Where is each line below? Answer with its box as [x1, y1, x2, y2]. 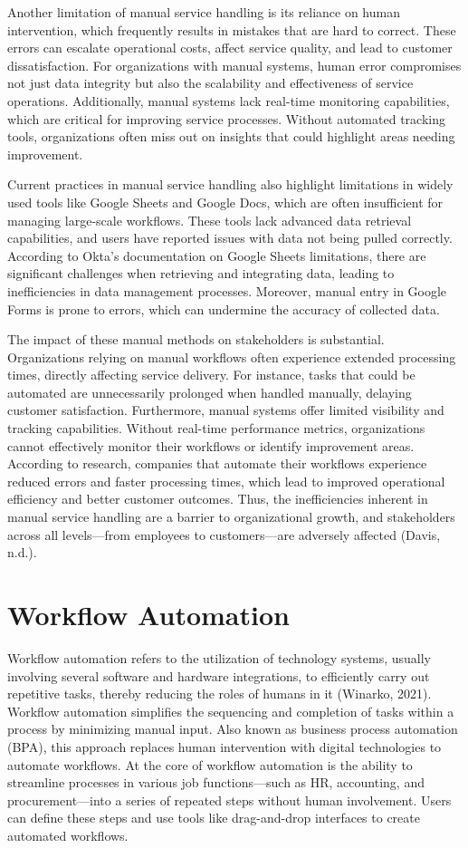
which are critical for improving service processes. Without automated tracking [7, 109, 445, 128]
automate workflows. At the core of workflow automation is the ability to [7, 755, 413, 774]
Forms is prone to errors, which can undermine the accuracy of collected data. [7, 299, 440, 318]
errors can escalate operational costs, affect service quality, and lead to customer [7, 38, 453, 57]
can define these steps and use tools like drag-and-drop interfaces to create [7, 808, 420, 827]
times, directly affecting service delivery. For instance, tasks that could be [7, 365, 415, 384]
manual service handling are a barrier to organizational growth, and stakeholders [7, 507, 455, 526]
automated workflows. [7, 825, 129, 844]
